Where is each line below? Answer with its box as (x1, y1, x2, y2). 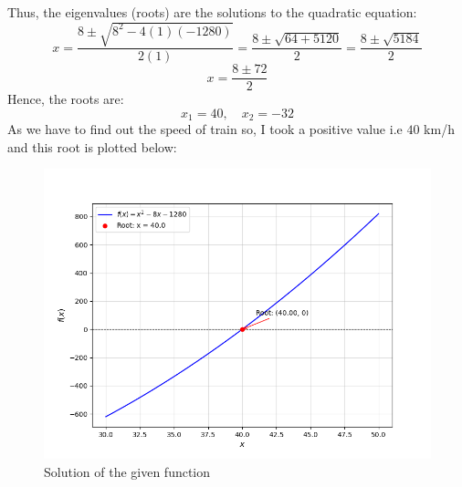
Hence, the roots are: (7, 89, 124, 109)
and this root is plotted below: (7, 137, 177, 156)
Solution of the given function (44, 462, 211, 482)
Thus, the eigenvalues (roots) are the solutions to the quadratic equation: (7, 3, 417, 21)
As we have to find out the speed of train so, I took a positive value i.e (7, 119, 403, 139)
